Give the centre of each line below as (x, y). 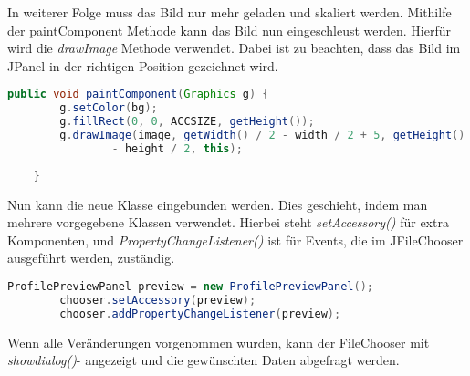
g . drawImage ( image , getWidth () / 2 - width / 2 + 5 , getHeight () (262, 135)
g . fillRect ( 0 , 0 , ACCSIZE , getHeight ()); (187, 122)
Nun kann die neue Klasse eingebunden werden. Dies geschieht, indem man (218, 204)
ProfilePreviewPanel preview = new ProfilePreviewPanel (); (190, 286)
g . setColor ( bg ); (109, 108)
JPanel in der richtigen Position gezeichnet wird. (143, 65)
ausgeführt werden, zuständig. (91, 258)
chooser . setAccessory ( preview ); (158, 300)
